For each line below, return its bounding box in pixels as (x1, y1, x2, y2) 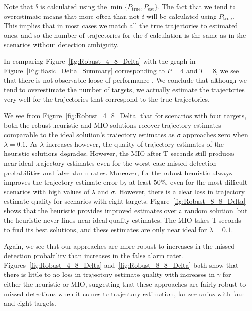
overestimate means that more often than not (4, 11, 139, 21)
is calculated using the (40, 1, 107, 11)
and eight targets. (4, 298, 56, 308)
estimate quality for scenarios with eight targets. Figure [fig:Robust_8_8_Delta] (4, 196, 246, 206)
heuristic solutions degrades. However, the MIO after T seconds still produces (4, 148, 235, 158)
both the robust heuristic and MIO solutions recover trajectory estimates (4, 120, 221, 130)
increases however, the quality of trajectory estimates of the (46, 138, 224, 149)
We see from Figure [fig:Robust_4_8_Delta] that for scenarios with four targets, (4, 110, 247, 120)
